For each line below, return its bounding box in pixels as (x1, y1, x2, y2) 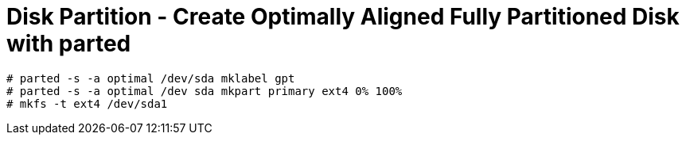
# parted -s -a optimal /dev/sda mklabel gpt (6, 71, 295, 85)
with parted (6, 30, 131, 57)
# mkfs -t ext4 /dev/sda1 (6, 97, 168, 110)
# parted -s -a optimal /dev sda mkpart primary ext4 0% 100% (6, 84, 403, 97)
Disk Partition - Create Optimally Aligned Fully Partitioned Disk (6, 3, 680, 30)
